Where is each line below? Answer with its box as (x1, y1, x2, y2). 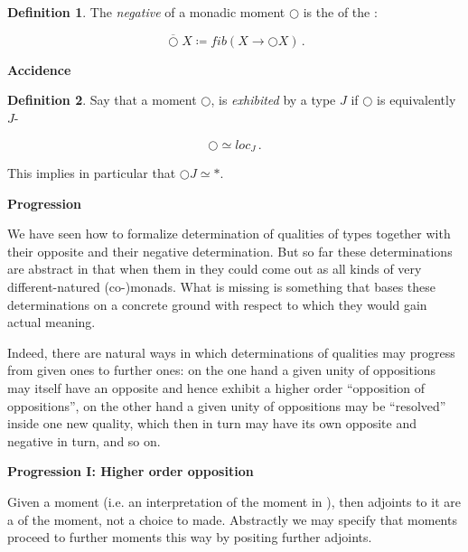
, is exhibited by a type (211, 90, 336, 109)
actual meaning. (7, 313, 96, 332)
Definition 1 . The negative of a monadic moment (7, 3, 285, 21)
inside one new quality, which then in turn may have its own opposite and (7, 414, 417, 433)
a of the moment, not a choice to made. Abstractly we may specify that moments (7, 510, 457, 529)
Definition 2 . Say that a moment (7, 90, 197, 109)
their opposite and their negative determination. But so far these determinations (7, 241, 453, 260)
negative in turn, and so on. (7, 431, 161, 450)
